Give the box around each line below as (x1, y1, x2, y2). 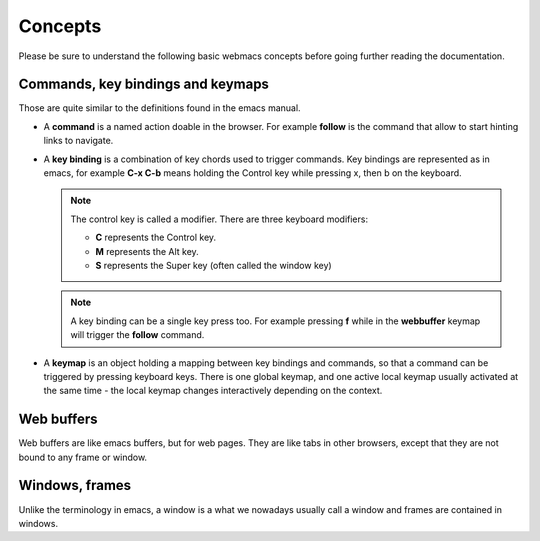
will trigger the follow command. (70, 329, 205, 341)
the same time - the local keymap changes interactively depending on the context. (43, 385, 383, 397)
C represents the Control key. (95, 231, 217, 244)
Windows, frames (18, 477, 132, 494)
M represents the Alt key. (95, 245, 199, 257)
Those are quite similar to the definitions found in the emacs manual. (18, 102, 301, 114)
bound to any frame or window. (18, 451, 148, 463)
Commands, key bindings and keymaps (18, 76, 270, 93)
